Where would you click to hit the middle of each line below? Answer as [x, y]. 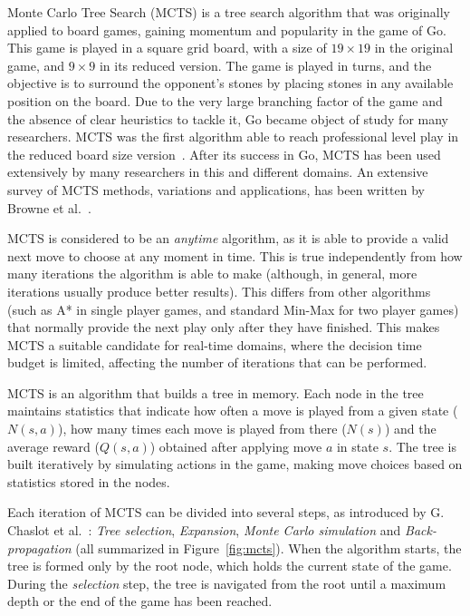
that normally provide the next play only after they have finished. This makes [224, 327]
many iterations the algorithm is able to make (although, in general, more [212, 274]
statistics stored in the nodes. [89, 481]
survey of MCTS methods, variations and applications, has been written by [216, 189]
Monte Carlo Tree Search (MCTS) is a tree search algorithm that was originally [229, 12]
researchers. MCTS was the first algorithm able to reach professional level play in [233, 137]
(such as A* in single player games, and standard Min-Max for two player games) [233, 309]
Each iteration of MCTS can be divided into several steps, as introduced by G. [226, 512]
